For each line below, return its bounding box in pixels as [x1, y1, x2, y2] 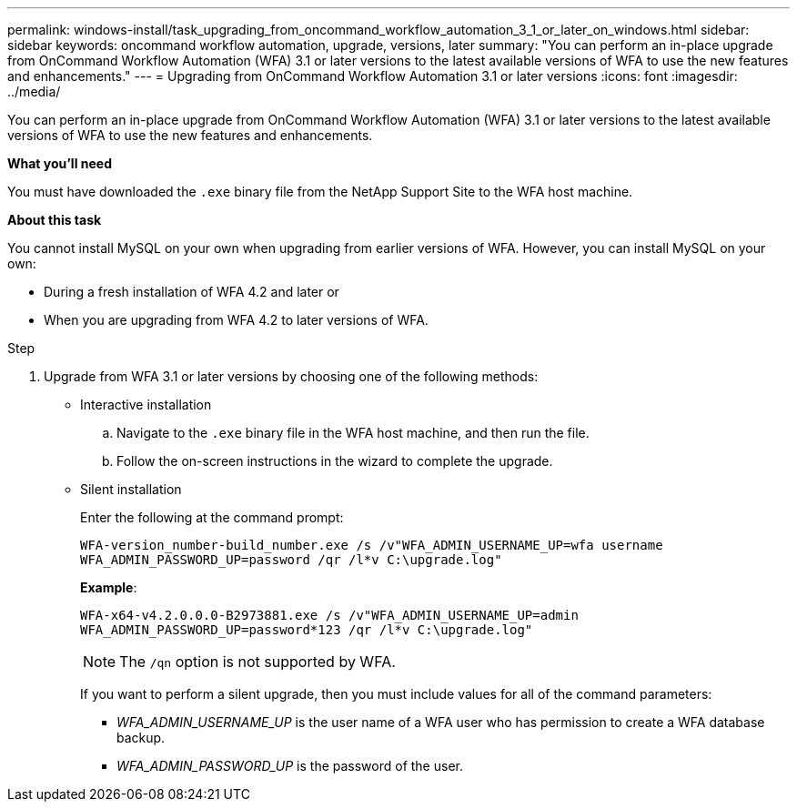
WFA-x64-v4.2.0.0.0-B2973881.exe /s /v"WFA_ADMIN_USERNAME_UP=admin [80, 608, 579, 622]
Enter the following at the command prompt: [80, 510, 344, 525]
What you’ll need [7, 156, 112, 171]
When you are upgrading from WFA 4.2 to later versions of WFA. [44, 312, 429, 328]
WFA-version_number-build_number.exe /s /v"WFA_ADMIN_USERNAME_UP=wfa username [80, 538, 663, 552]
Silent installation [80, 481, 182, 497]
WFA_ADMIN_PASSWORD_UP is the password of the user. [116, 758, 463, 774]
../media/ [7, 84, 61, 99]
